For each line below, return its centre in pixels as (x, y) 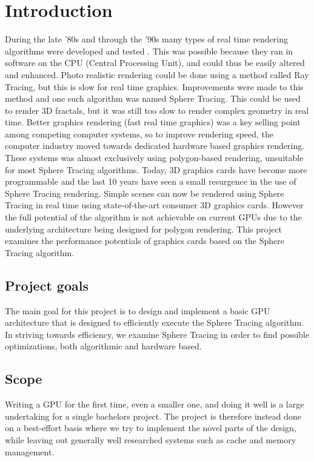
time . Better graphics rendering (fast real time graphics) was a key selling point (153, 122)
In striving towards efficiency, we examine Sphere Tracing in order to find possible (157, 334)
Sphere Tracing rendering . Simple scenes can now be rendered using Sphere (145, 193)
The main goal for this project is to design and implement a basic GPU (138, 310)
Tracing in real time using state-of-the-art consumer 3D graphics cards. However (154, 205)
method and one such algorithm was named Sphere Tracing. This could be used (153, 98)
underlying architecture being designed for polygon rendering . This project (144, 229)
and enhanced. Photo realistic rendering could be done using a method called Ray (157, 74)
